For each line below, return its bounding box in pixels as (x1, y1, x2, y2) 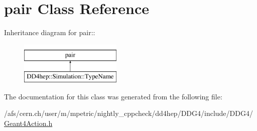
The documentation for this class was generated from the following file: (4, 91, 222, 101)
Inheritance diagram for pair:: (4, 27, 95, 38)
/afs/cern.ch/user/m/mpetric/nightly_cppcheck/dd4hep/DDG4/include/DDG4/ (4, 108, 253, 118)
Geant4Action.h (4, 118, 53, 128)
